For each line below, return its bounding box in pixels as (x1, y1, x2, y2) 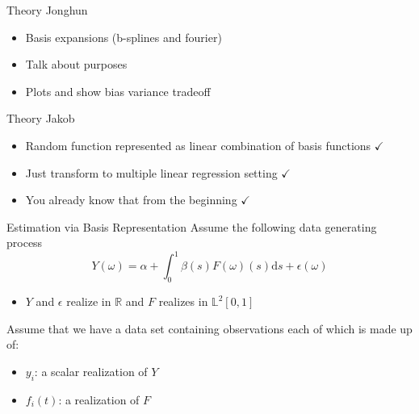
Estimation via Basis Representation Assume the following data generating (6, 218, 377, 235)
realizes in (158, 293, 208, 310)
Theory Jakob (6, 110, 75, 127)
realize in (66, 293, 111, 310)
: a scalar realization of (34, 363, 148, 380)
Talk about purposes (25, 56, 128, 73)
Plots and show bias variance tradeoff (25, 82, 211, 99)
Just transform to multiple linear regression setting (25, 164, 278, 181)
